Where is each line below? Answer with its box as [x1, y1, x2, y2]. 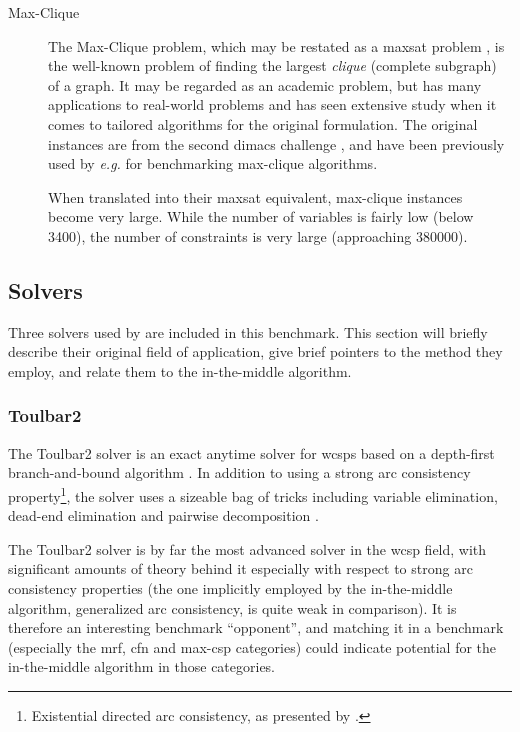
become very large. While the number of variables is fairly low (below [48, 206, 474, 227]
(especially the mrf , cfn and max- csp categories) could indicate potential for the [8, 636, 497, 657]
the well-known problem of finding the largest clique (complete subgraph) [48, 55, 497, 76]
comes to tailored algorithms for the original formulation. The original [48, 113, 478, 134]
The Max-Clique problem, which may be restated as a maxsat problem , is [48, 35, 505, 56]
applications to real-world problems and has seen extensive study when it [48, 94, 497, 115]
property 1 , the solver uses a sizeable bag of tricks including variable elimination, [8, 482, 498, 506]
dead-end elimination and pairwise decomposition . [8, 505, 319, 526]
